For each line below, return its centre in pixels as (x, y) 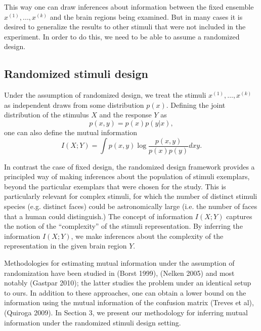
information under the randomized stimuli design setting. (93, 322)
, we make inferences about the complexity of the (147, 236)
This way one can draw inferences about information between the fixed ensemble (129, 7)
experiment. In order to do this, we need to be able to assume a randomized (122, 36)
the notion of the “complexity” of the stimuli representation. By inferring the (123, 226)
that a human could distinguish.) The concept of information (99, 216)
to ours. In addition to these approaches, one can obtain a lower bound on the (125, 292)
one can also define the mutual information (71, 132)
